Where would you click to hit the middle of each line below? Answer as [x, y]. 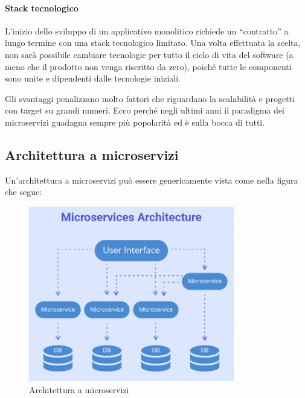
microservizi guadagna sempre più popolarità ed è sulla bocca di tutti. [135, 122]
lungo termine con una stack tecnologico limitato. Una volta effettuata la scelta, [153, 43]
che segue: [24, 192]
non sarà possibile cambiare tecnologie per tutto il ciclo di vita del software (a [149, 54]
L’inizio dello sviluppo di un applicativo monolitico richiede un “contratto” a [147, 30]
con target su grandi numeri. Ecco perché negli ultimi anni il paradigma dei [145, 110]
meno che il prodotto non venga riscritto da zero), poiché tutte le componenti [148, 66]
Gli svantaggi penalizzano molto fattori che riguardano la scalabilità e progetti [150, 98]
